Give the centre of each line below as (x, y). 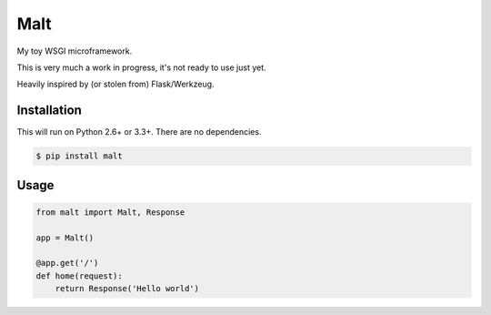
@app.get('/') (67, 263)
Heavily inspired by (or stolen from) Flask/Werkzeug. (115, 84)
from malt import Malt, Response (110, 212)
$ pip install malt (79, 156)
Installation (49, 111)
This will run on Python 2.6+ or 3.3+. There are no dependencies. (139, 132)
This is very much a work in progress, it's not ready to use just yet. (142, 67)
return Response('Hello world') (127, 289)
